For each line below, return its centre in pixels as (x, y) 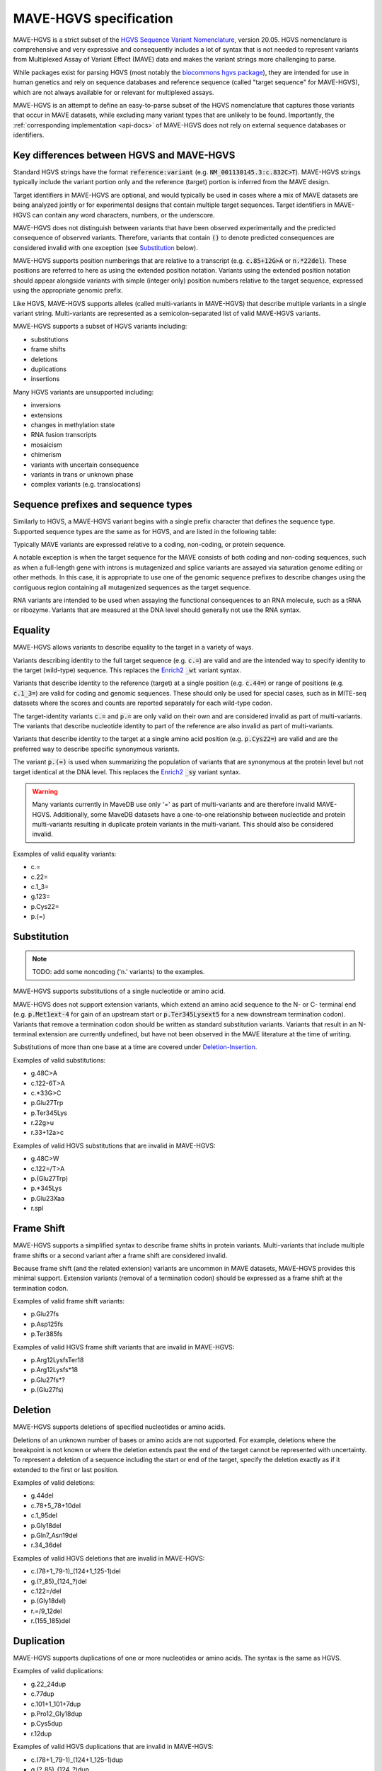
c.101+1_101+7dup (56, 1704)
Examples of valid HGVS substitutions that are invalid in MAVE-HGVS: (114, 1145)
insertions (45, 379)
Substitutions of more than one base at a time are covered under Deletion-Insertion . (135, 1047)
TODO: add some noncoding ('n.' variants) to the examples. (118, 972)
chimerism (46, 455)
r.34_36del (46, 1545)
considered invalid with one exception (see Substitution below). (105, 247)
